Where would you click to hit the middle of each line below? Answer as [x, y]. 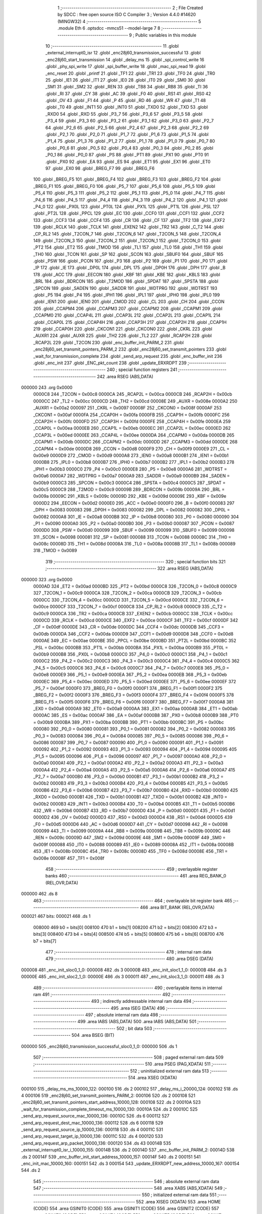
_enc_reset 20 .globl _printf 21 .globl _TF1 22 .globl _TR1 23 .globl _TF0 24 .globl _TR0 [130, 73]
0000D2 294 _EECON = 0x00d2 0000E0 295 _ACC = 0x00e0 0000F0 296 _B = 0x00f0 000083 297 [134, 503]
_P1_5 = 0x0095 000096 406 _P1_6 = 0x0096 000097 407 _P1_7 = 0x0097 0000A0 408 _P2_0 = [130, 756]
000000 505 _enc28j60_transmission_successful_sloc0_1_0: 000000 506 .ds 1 [99, 1046]
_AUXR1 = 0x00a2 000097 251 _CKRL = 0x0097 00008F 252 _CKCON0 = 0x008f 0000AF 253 [127, 408]
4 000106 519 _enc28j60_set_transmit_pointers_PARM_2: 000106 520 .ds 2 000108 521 [108, 1096]
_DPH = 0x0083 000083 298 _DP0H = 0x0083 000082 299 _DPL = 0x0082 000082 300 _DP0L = [131, 510]
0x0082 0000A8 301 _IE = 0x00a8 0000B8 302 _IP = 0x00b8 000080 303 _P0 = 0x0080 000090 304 [136, 517]
